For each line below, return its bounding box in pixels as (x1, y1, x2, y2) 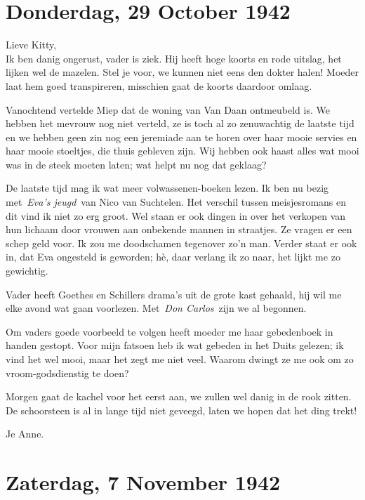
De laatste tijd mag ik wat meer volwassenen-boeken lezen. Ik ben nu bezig (6, 180, 329, 195)
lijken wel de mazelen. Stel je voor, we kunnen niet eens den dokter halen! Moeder (6, 65, 359, 79)
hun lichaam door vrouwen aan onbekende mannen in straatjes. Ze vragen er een (6, 222, 352, 237)
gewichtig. (6, 263, 48, 278)
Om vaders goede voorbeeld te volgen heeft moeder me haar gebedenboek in (6, 324, 333, 338)
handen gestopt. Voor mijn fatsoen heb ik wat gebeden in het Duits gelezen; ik (6, 338, 344, 353)
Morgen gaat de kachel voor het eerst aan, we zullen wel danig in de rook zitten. (6, 389, 352, 404)
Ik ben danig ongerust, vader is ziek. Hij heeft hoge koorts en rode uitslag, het (6, 51, 342, 65)
